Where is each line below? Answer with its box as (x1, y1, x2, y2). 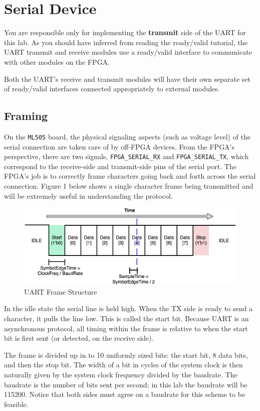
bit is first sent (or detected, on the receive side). (4, 333, 154, 343)
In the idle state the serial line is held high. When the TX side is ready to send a (4, 303, 252, 314)
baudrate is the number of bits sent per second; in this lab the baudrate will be (4, 379, 247, 389)
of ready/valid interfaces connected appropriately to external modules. (4, 83, 220, 94)
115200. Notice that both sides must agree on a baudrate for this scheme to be (4, 389, 245, 399)
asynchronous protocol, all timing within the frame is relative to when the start (4, 323, 248, 333)
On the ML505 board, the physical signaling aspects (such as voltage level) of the (4, 131, 251, 142)
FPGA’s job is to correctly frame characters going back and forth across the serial (4, 171, 256, 181)
